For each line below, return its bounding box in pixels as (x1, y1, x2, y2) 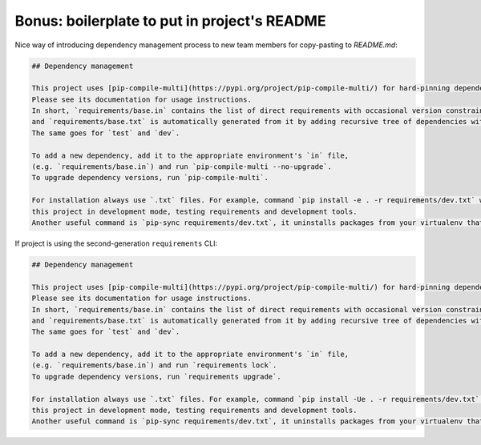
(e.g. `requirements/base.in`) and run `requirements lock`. (31, 361, 277, 370)
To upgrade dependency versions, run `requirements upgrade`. (31, 372, 281, 381)
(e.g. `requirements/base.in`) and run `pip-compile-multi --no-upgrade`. (31, 162, 333, 171)
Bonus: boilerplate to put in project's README (14, 12, 326, 30)
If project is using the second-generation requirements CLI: (14, 239, 218, 248)
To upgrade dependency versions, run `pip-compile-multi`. (31, 173, 269, 182)
